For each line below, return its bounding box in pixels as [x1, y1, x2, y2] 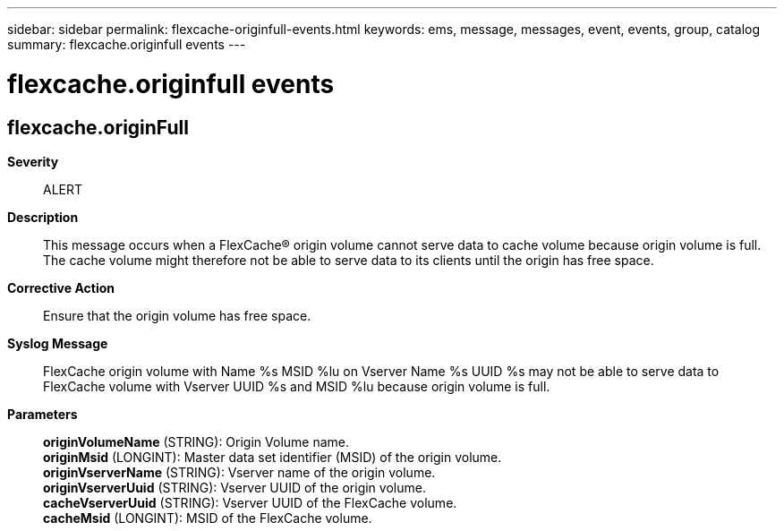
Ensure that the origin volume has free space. [43, 307, 311, 323]
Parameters [7, 406, 78, 422]
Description [7, 209, 79, 225]
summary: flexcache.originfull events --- [7, 37, 246, 52]
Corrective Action [7, 279, 115, 295]
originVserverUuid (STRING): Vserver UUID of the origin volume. [43, 479, 426, 495]
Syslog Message [7, 335, 108, 351]
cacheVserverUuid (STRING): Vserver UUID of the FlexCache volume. [43, 494, 457, 510]
